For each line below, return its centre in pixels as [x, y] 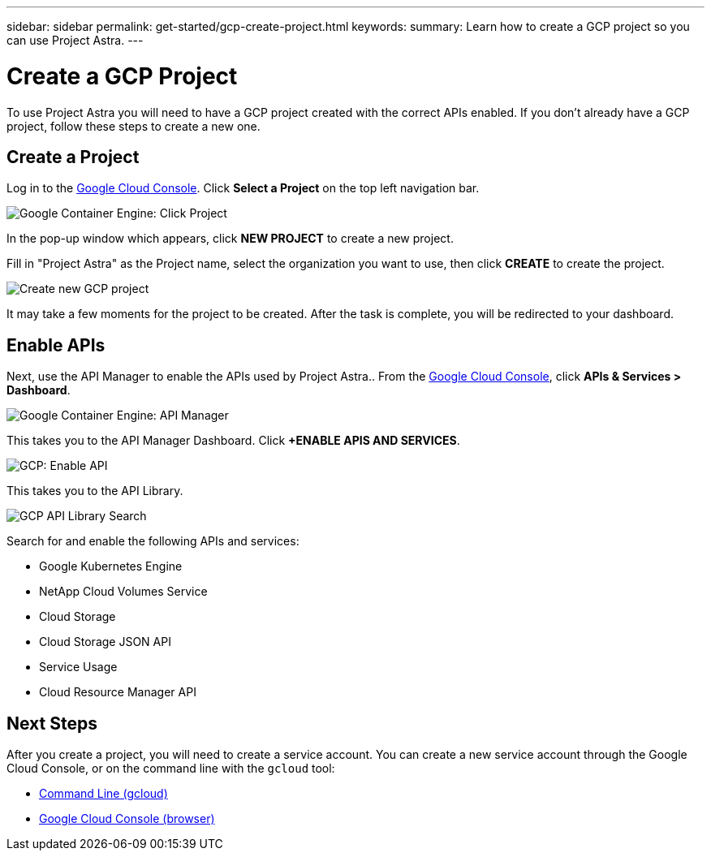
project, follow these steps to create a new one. [134, 126]
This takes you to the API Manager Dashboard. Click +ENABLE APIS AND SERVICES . [233, 441]
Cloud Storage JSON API [105, 642]
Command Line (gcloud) [103, 794]
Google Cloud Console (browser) [127, 819]
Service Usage [78, 667]
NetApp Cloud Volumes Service [123, 592]
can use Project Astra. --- [75, 40]
